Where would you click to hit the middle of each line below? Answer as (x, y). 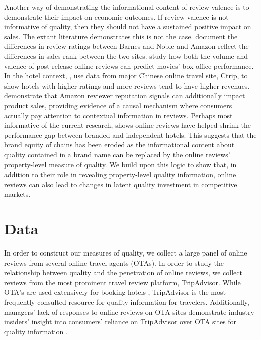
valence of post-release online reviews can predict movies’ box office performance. (129, 66)
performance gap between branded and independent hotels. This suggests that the (130, 135)
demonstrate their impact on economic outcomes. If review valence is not (116, 16)
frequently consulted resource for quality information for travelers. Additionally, (127, 302)
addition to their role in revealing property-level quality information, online (120, 174)
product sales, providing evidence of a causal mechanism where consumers (118, 105)
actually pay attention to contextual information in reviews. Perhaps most (118, 115)
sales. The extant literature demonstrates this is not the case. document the (121, 36)
